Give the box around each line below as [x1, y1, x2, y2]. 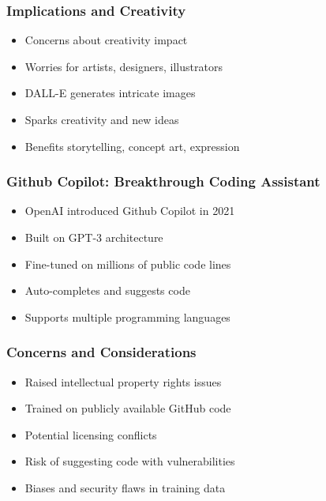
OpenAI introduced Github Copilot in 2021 [24, 202, 235, 219]
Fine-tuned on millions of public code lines [24, 255, 231, 272]
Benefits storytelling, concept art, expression [24, 137, 240, 154]
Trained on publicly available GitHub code [24, 400, 231, 416]
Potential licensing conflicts [24, 426, 157, 443]
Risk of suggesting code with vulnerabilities [24, 453, 235, 469]
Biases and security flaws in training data [24, 479, 226, 495]
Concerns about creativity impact [24, 32, 188, 48]
